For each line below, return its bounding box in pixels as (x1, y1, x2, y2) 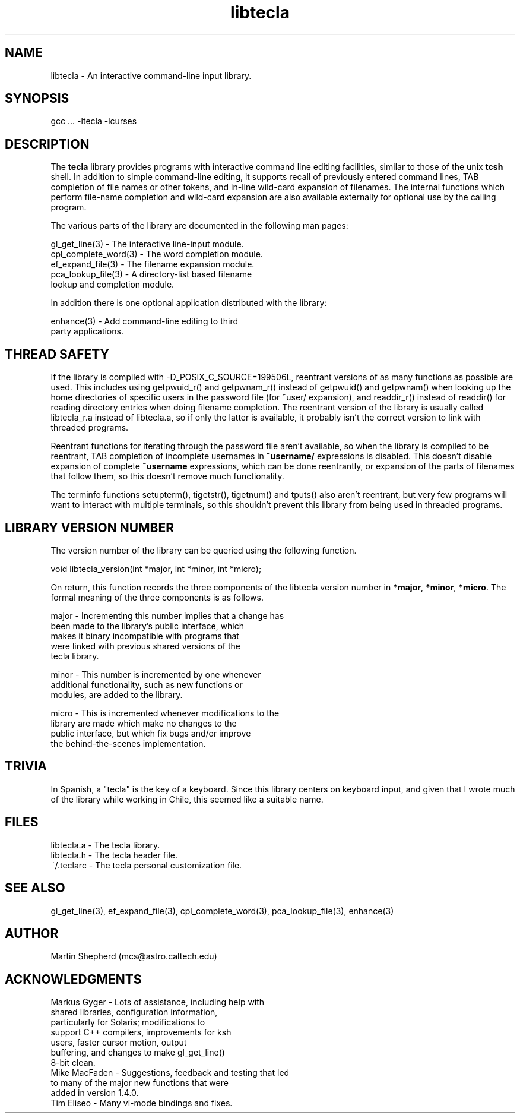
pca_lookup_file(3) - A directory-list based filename (50, 269, 252, 280)
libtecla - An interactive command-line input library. (50, 70, 252, 81)
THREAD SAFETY (5, 346, 109, 362)
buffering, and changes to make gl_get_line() (50, 1047, 225, 1058)
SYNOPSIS (5, 91, 69, 106)
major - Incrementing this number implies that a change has (50, 610, 284, 621)
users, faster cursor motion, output (50, 1037, 187, 1048)
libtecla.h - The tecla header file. (50, 849, 177, 860)
